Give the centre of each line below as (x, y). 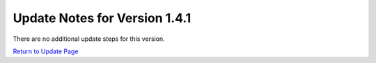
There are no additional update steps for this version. (89, 39)
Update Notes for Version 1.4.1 (102, 18)
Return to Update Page (46, 51)
